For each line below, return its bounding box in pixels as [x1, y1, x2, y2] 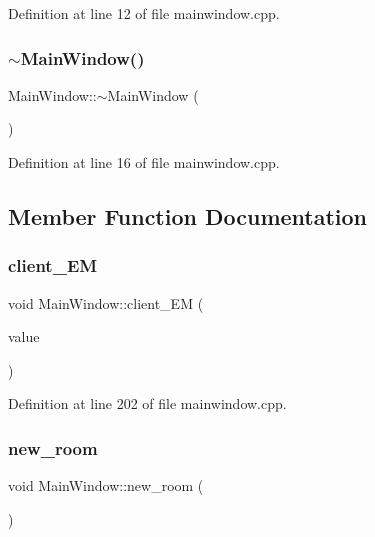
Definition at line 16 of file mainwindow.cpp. [8, 152, 280, 172]
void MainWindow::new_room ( [8, 475, 204, 496]
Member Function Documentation [8, 200, 368, 231]
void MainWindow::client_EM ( [8, 292, 204, 313]
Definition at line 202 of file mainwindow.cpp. [8, 393, 287, 414]
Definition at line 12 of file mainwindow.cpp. [8, 3, 280, 23]
